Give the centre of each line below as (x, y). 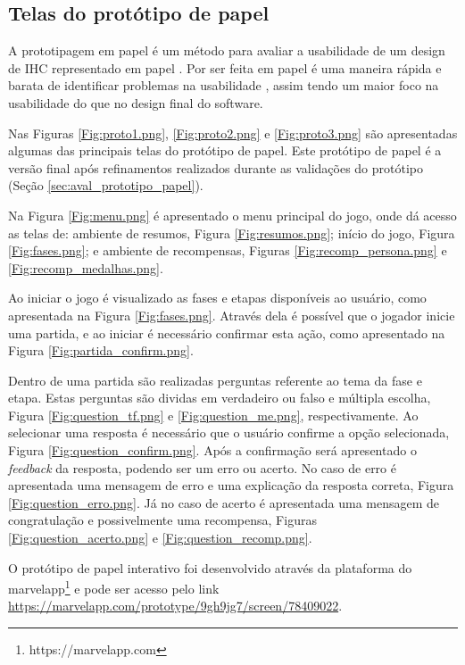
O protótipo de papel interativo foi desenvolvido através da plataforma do (210, 567)
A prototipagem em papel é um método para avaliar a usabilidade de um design (227, 50)
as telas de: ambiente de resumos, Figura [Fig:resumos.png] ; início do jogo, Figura (232, 233)
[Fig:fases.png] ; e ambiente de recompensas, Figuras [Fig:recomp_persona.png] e (228, 250)
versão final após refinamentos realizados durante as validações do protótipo (216, 167)
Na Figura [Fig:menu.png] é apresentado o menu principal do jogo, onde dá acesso (232, 215)
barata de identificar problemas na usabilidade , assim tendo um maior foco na (224, 85)
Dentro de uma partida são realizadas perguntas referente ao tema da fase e (215, 380)
